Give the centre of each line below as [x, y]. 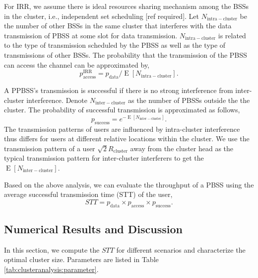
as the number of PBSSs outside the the [189, 100]
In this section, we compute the [52, 249]
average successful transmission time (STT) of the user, [88, 194]
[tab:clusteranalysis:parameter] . [51, 269]
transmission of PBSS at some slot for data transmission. [91, 35]
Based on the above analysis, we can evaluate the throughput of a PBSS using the [129, 184]
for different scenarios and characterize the [181, 249]
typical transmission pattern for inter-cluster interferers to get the [104, 158]
